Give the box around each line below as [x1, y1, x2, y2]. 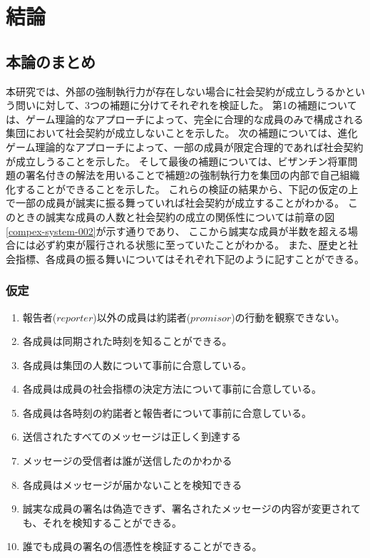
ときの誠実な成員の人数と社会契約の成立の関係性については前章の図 [15, 209, 335, 224]
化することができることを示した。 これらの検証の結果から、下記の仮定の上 [6, 181, 359, 196]
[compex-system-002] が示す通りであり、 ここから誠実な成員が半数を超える [6, 223, 349, 238]
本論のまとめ [6, 50, 96, 72]
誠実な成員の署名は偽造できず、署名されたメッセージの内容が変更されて [22, 501, 361, 516]
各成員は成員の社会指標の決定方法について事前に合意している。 [22, 381, 322, 396]
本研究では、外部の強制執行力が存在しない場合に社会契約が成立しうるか [6, 83, 345, 98]
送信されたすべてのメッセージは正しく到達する [22, 429, 241, 444]
